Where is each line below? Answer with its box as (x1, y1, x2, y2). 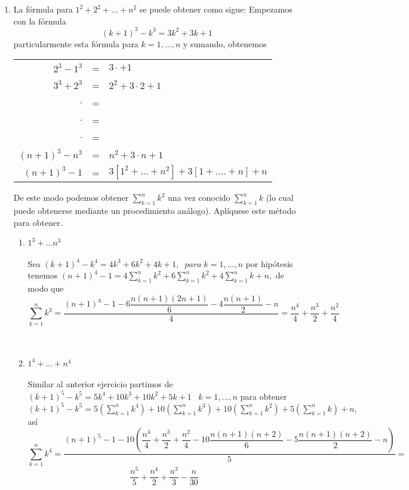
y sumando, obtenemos (183, 37, 267, 50)
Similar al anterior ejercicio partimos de (27, 378, 173, 390)
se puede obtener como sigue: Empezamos (139, 3, 293, 15)
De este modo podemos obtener (13, 191, 129, 204)
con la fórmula (13, 14, 66, 27)
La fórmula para (13, 3, 73, 15)
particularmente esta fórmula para (13, 37, 139, 50)
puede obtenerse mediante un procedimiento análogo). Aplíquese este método (13, 204, 296, 217)
